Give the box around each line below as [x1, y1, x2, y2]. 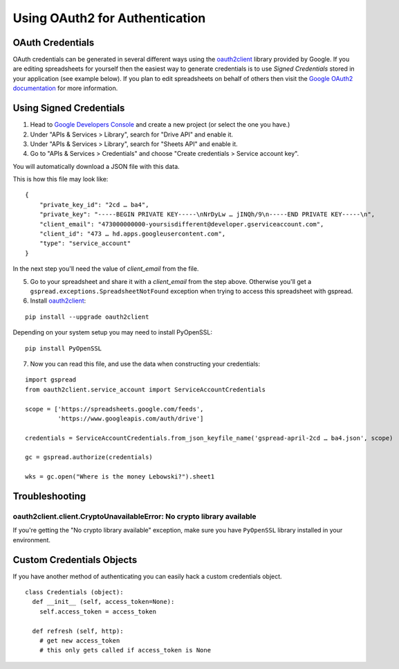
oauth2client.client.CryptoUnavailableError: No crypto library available [12, 512, 257, 521]
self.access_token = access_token [39, 607, 157, 616]
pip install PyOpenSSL [25, 344, 102, 353]
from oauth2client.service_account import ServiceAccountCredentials [25, 385, 266, 393]
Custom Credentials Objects [12, 554, 138, 566]
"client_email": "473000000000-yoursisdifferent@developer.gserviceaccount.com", [39, 220, 324, 228]
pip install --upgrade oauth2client [25, 312, 149, 321]
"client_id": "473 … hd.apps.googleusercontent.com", [39, 230, 226, 238]
